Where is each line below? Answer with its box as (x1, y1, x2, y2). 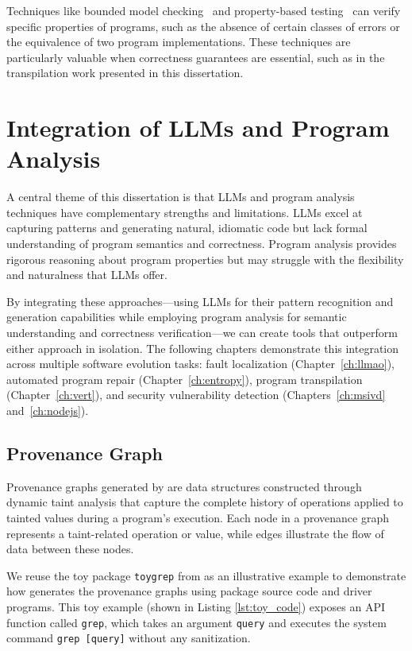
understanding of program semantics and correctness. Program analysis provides (6, 235, 397, 252)
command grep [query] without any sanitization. (6, 630, 251, 646)
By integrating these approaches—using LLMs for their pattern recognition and (6, 293, 394, 309)
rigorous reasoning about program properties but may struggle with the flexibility (6, 250, 404, 267)
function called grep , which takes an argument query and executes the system (6, 614, 387, 630)
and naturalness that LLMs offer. (6, 266, 167, 283)
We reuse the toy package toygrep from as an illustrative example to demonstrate (6, 567, 406, 583)
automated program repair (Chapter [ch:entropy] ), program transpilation (6, 370, 363, 387)
